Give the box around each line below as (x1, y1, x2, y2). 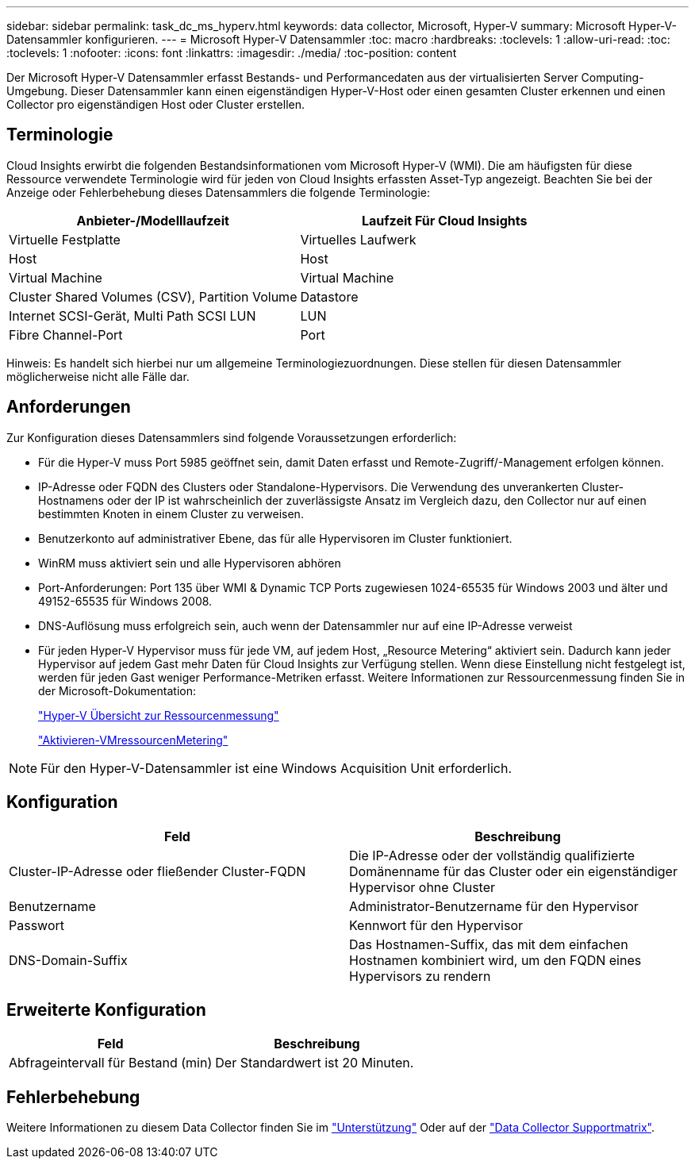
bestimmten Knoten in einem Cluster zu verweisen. (38, 506, 304, 521)
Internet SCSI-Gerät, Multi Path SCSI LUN (9, 307, 256, 324)
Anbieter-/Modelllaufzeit (76, 212, 229, 229)
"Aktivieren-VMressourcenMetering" (38, 732, 228, 747)
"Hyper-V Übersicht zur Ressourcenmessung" (38, 708, 279, 722)
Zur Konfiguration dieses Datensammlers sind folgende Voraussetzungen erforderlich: (6, 430, 457, 444)
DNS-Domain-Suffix (9, 952, 128, 968)
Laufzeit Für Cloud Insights (361, 212, 528, 229)
